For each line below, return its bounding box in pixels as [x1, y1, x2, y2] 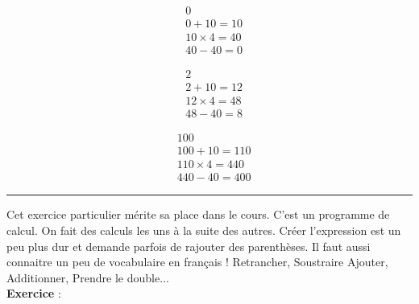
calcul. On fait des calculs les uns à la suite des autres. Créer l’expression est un [6, 221, 401, 238]
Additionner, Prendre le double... [6, 269, 169, 286]
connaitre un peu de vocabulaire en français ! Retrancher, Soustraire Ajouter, [6, 253, 388, 270]
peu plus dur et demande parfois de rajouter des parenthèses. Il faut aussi [6, 237, 371, 254]
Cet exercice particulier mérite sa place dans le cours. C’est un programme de [6, 206, 390, 223]
